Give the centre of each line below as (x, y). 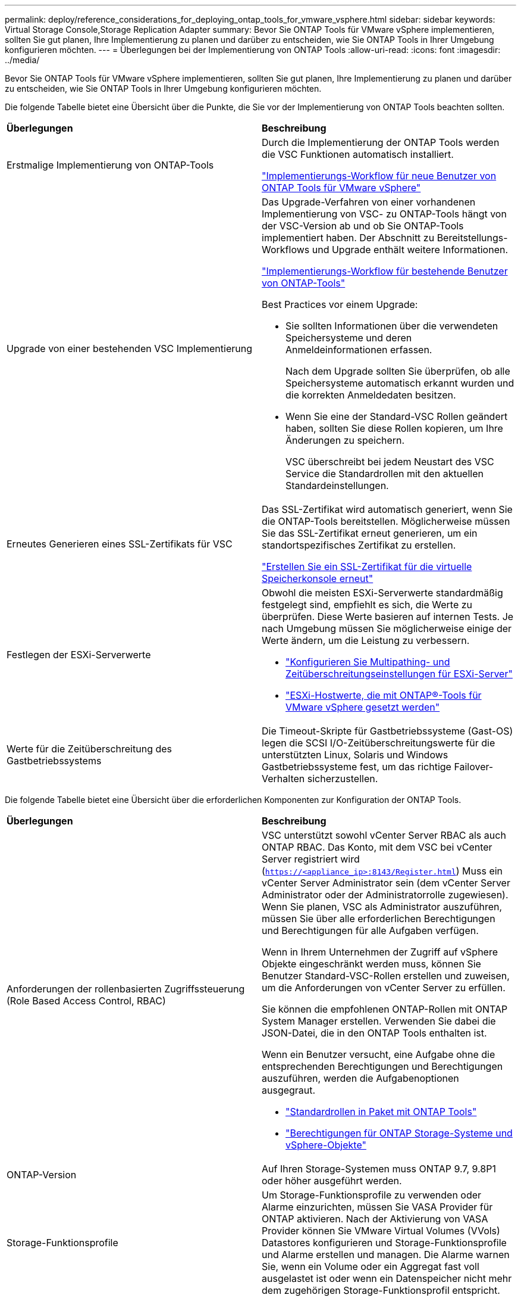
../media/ (22, 60)
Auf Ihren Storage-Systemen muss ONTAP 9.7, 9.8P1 (379, 1169)
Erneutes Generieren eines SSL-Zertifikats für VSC (120, 544)
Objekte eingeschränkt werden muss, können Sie (371, 964)
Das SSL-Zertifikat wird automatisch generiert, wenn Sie (387, 509)
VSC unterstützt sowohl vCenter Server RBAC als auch (384, 835)
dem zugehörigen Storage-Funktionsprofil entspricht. (381, 1290)
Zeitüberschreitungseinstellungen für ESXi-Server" (399, 674)
